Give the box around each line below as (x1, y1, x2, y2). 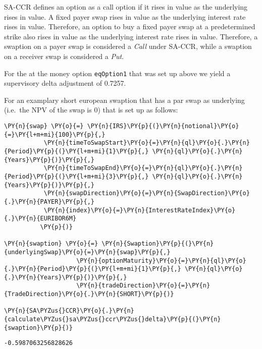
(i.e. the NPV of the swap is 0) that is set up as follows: (4, 104, 178, 115)
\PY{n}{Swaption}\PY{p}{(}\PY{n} (101, 240, 214, 248)
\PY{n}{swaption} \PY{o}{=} (4, 240, 98, 248)
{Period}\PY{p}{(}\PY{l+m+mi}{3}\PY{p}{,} (4, 172, 149, 180)
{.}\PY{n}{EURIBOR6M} (4, 215, 77, 222)
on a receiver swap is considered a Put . (4, 50, 124, 61)
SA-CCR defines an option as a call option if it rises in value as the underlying (4, 2, 248, 12)
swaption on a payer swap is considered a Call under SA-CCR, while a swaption (4, 41, 252, 51)
